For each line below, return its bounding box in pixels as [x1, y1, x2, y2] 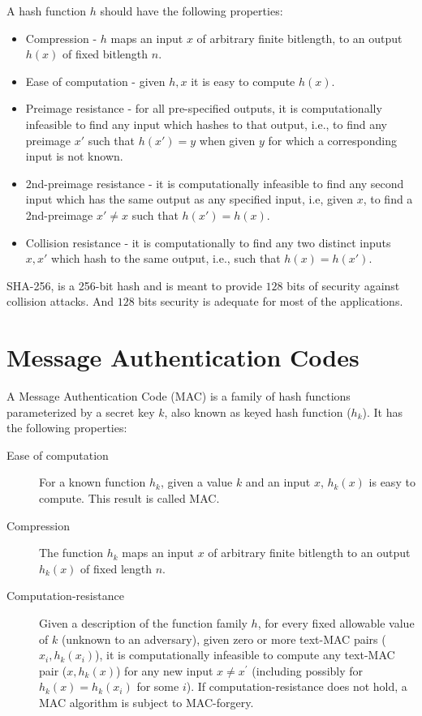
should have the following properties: [100, 2, 283, 19]
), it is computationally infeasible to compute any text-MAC [95, 646, 395, 663]
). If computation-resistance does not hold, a [186, 678, 407, 695]
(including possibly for [252, 662, 364, 679]
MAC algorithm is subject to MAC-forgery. [39, 693, 254, 710]
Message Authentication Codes [6, 341, 360, 374]
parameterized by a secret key [6, 403, 155, 420]
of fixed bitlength [62, 45, 149, 62]
